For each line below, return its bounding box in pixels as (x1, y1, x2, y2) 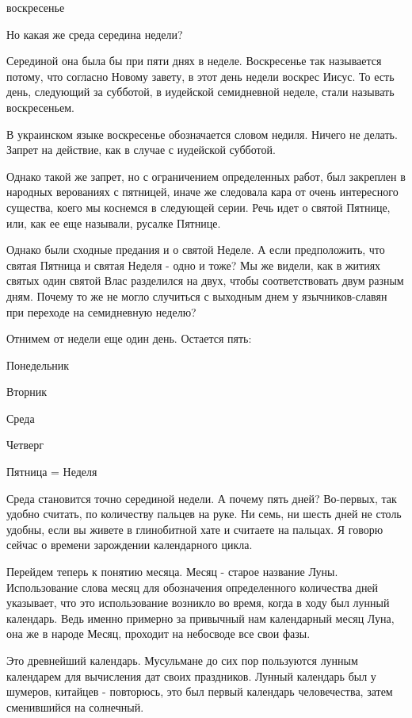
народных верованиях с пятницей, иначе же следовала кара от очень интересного (6, 183, 399, 200)
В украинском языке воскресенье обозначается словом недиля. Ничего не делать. (6, 125, 398, 142)
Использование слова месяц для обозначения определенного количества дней (6, 578, 379, 595)
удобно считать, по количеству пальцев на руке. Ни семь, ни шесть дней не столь (6, 505, 402, 522)
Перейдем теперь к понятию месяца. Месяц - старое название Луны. (6, 563, 338, 580)
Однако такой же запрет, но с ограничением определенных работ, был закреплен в (6, 167, 406, 184)
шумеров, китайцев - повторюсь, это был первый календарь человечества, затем (6, 683, 393, 700)
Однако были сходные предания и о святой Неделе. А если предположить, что (6, 241, 385, 258)
